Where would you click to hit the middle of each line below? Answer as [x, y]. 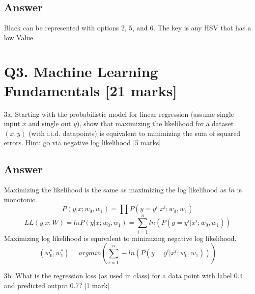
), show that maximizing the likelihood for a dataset [155, 123]
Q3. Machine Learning [81, 71]
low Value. [20, 37]
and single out [50, 123]
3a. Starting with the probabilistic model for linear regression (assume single [119, 114]
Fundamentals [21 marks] [91, 90]
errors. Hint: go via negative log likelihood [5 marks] [83, 143]
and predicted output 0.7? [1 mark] [57, 285]
